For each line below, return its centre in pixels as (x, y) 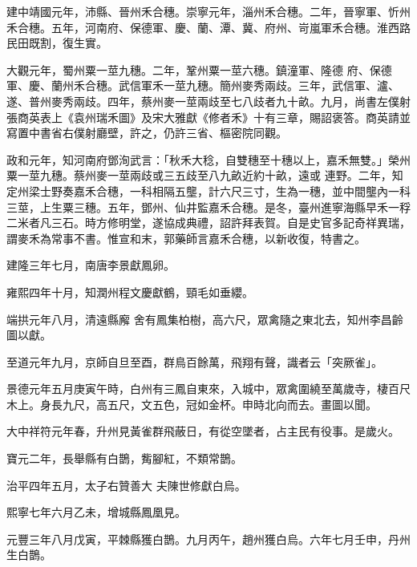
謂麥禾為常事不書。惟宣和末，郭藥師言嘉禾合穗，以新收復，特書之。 (186, 238)
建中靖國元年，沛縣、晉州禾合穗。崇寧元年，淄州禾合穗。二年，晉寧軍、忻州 (208, 11)
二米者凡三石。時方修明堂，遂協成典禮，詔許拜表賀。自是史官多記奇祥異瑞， (208, 223)
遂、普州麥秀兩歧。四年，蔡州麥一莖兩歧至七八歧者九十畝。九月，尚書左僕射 (208, 101)
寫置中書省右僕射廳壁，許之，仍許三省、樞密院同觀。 (147, 133)
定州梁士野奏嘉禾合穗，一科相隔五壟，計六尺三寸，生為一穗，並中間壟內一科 (208, 190)
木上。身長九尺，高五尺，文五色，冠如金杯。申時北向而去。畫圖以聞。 (192, 404)
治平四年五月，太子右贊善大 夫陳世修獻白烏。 (126, 485)
